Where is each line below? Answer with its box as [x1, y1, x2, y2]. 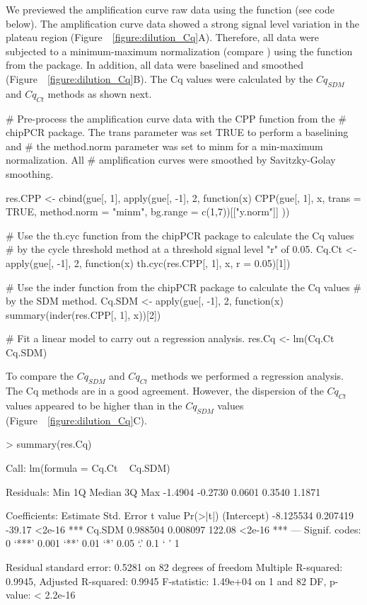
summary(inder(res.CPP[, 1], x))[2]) [6, 307, 161, 322]
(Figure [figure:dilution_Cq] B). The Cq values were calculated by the [6, 71, 313, 86]
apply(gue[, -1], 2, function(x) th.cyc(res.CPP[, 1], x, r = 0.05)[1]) [6, 255, 291, 270]
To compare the [6, 368, 74, 383]
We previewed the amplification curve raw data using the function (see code [6, 2, 334, 16]
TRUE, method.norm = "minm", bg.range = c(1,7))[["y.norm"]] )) [6, 204, 290, 219]
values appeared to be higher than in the [6, 398, 182, 413]
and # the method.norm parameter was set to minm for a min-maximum [6, 138, 323, 153]
